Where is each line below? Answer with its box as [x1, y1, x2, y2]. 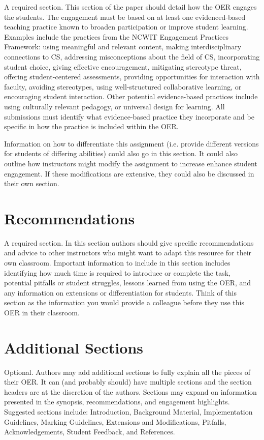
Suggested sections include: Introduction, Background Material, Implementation [4, 406, 253, 417]
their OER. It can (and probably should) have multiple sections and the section [4, 376, 252, 387]
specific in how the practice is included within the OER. [4, 121, 179, 132]
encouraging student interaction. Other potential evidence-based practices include [4, 91, 258, 102]
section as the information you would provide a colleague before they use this [4, 297, 244, 308]
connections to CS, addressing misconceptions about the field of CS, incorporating [4, 51, 260, 62]
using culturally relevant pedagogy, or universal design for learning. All [4, 101, 225, 111]
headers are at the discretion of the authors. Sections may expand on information [4, 386, 257, 397]
